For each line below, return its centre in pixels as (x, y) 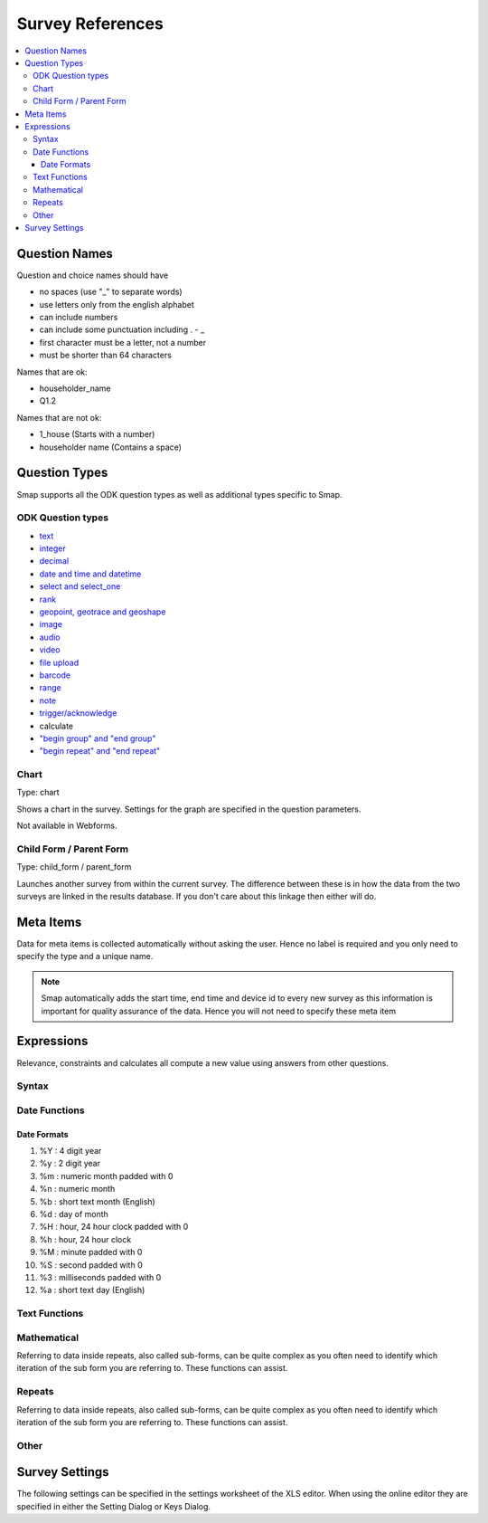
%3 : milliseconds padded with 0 (100, 1277)
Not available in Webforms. (67, 826)
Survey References (90, 24)
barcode (55, 675)
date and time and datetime (90, 574)
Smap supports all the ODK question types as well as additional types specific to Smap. (179, 494)
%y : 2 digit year (70, 1164)
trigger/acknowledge (78, 713)
